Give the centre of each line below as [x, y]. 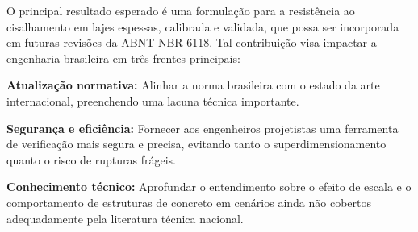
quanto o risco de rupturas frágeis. [92, 159]
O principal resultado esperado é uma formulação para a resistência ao [181, 10]
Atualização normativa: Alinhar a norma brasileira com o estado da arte [193, 85]
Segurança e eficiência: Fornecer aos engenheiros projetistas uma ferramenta [203, 128]
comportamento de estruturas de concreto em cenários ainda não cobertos [189, 202]
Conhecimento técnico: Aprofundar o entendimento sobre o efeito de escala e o [209, 186]
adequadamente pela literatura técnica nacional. [125, 218]
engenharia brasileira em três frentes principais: [123, 58]
